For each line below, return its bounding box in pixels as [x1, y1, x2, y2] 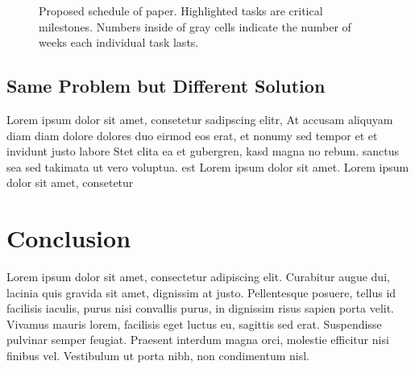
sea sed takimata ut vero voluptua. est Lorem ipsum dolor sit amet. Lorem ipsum [6, 158, 409, 175]
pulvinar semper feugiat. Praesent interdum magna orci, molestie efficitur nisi [6, 331, 389, 348]
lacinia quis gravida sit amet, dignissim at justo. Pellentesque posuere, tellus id [6, 284, 396, 301]
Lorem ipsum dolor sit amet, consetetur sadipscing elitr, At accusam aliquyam [6, 110, 393, 127]
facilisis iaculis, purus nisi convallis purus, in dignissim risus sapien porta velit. [6, 300, 395, 317]
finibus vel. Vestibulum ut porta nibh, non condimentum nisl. [6, 347, 310, 364]
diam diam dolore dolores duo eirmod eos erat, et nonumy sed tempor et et [6, 126, 378, 143]
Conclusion [6, 222, 131, 255]
